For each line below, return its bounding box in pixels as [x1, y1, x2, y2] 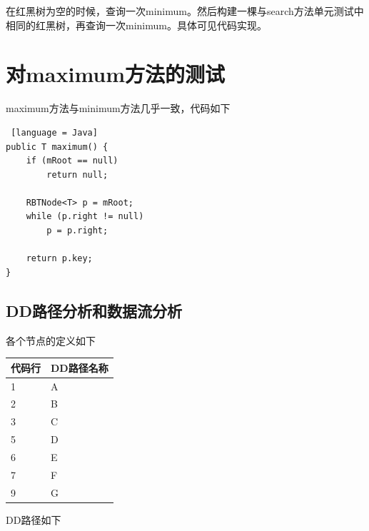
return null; [46, 169, 108, 180]
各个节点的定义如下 [6, 333, 96, 348]
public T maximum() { [6, 141, 108, 152]
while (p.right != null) [26, 211, 144, 222]
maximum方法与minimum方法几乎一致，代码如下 [6, 101, 231, 116]
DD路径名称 [51, 360, 108, 375]
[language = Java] [11, 127, 98, 138]
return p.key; [26, 253, 93, 264]
